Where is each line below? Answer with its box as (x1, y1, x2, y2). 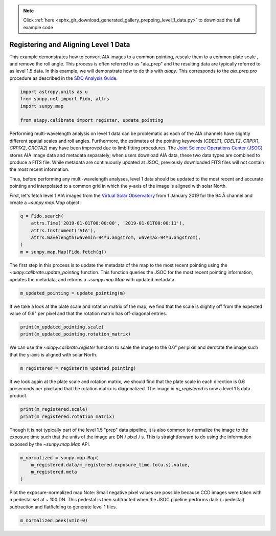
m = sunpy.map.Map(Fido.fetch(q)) (20, 249, 107, 255)
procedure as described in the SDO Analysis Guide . (9, 75, 118, 81)
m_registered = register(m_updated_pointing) (20, 365, 136, 371)
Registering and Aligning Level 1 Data (9, 40, 130, 49)
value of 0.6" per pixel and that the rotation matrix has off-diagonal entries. (9, 310, 167, 317)
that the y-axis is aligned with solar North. (9, 351, 98, 358)
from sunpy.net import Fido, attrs (20, 96, 109, 102)
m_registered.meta (31, 469, 77, 475)
